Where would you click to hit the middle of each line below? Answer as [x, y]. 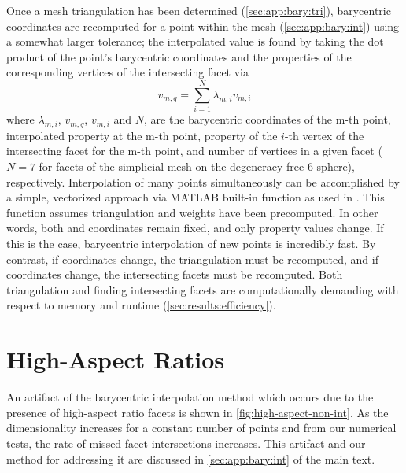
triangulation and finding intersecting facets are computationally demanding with [203, 289]
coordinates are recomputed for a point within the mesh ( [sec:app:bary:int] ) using [203, 26]
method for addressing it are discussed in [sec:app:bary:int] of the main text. [191, 458]
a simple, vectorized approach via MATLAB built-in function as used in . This [196, 197]
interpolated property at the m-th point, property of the [142, 135]
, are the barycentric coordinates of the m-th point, [268, 119]
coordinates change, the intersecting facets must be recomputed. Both [175, 274]
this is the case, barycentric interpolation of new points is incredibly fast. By [191, 244]
